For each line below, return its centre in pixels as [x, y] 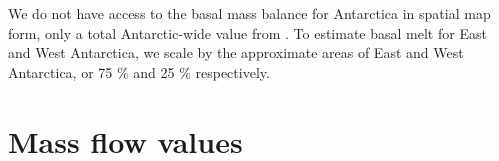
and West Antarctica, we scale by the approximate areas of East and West [236, 52]
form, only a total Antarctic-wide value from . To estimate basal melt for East [247, 32]
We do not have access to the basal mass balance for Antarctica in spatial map [249, 13]
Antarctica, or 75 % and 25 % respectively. [139, 71]
